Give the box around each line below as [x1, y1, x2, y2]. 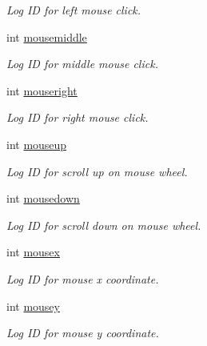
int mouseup [6, 135, 67, 152]
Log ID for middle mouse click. [6, 55, 158, 72]
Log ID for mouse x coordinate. [6, 270, 159, 287]
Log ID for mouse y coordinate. [6, 324, 159, 341]
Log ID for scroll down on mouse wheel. [6, 216, 201, 233]
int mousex [6, 243, 60, 260]
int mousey [6, 297, 60, 314]
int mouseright [6, 82, 78, 99]
